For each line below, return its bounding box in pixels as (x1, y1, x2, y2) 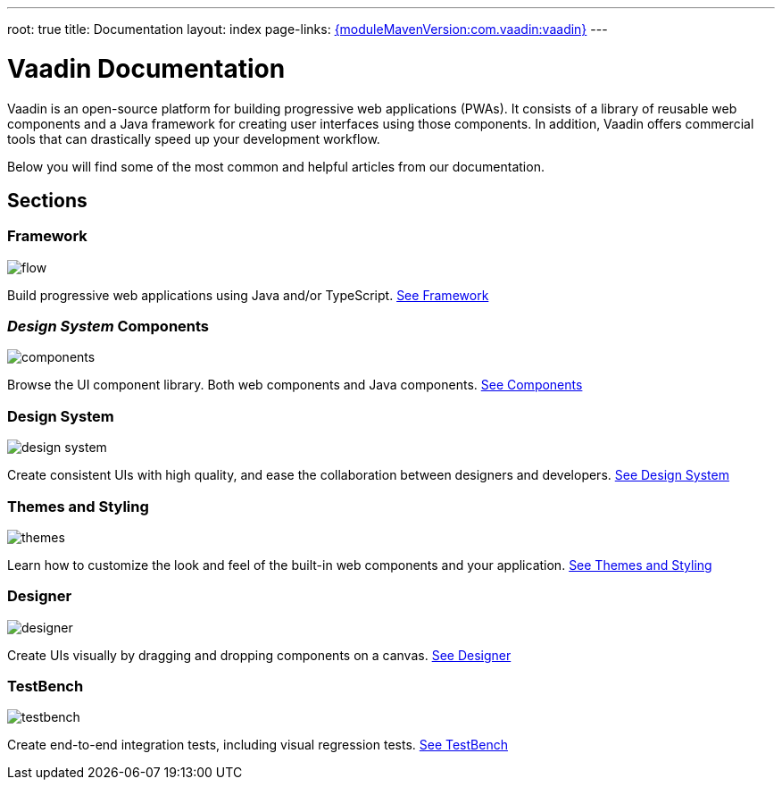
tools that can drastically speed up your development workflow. (7, 130, 380, 147)
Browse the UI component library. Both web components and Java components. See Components (7, 377, 583, 393)
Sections (7, 188, 87, 212)
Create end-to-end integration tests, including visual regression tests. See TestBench (7, 737, 508, 753)
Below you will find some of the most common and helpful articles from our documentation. (7, 158, 545, 174)
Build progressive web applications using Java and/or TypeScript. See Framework (7, 287, 489, 303)
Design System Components (7, 317, 210, 336)
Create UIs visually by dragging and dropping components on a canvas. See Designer (7, 647, 512, 663)
